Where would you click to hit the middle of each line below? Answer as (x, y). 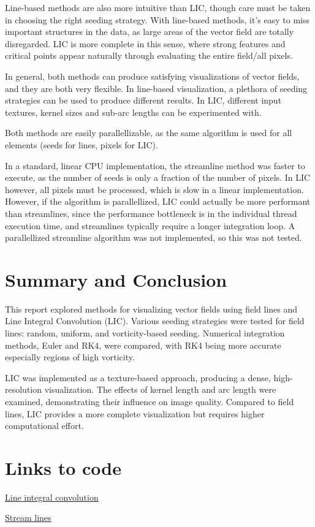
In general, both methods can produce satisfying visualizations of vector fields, (152, 76)
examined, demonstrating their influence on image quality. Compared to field (150, 401)
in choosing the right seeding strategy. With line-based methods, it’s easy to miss (157, 19)
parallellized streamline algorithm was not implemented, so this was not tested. (154, 237)
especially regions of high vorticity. (70, 357)
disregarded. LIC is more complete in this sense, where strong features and (145, 43)
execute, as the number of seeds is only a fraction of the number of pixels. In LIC (158, 177)
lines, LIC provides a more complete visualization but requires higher (135, 413)
